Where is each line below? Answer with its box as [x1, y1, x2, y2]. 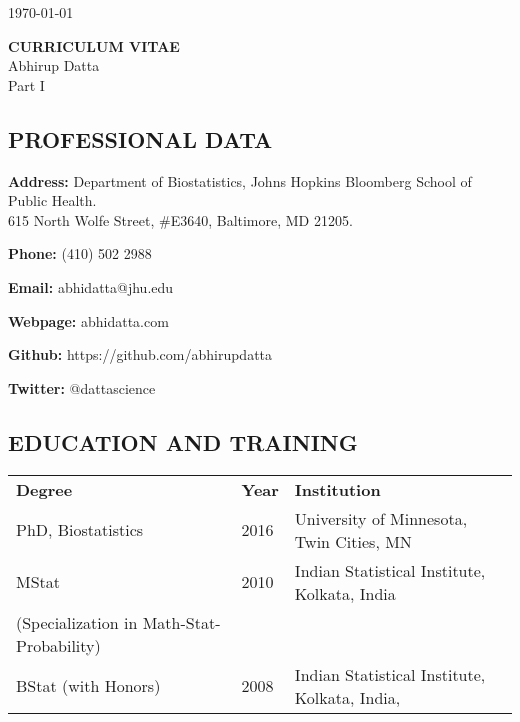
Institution [294, 477, 381, 501]
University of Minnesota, [294, 506, 468, 530]
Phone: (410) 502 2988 [8, 243, 152, 264]
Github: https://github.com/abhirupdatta [8, 344, 273, 365]
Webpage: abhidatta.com [8, 310, 169, 331]
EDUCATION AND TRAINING [8, 426, 358, 457]
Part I [8, 74, 45, 95]
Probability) [16, 633, 101, 657]
